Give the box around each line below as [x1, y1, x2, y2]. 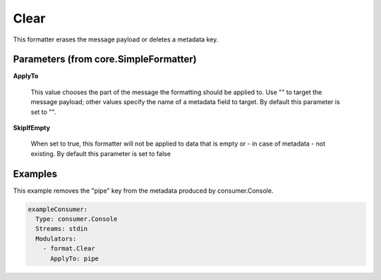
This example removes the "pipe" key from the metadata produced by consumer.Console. [13, 186, 274, 195]
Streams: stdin [35, 225, 88, 233]
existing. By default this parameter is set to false [30, 149, 171, 158]
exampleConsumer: [28, 205, 88, 213]
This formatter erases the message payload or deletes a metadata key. [13, 35, 219, 44]
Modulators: [35, 234, 77, 243]
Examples [13, 167, 58, 179]
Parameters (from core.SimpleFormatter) [13, 53, 197, 65]
